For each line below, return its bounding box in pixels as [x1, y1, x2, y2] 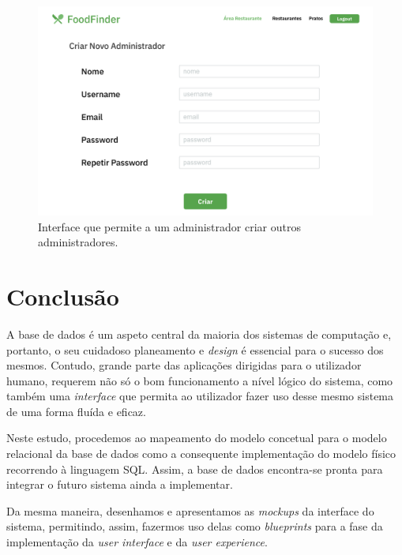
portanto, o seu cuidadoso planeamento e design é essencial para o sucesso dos [6, 341, 384, 358]
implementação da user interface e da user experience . [6, 534, 268, 550]
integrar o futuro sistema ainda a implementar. [6, 476, 233, 493]
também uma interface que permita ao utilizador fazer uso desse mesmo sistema [6, 388, 394, 404]
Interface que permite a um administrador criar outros [38, 218, 301, 234]
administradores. [38, 234, 118, 250]
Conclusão [6, 279, 119, 312]
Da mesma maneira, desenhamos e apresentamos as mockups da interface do [6, 502, 374, 519]
